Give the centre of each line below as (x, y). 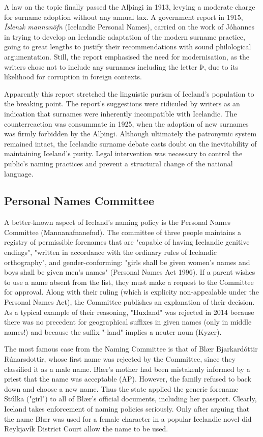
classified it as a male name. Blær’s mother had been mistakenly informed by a (127, 369)
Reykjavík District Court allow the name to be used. (86, 429)
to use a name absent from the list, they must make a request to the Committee (129, 282)
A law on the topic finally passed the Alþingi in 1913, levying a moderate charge (130, 7)
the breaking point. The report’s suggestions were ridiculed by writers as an (122, 104)
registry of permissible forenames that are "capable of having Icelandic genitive (127, 242)
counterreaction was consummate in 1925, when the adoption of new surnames (126, 123)
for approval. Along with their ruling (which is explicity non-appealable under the (131, 292)
